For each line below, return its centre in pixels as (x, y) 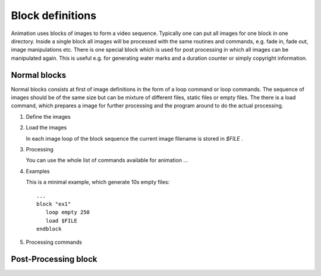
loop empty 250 (68, 212)
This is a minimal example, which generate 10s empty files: (98, 182)
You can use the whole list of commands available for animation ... (107, 160)
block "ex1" (54, 204)
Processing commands (54, 242)
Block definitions (54, 15)
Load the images (46, 128)
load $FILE (61, 221)
